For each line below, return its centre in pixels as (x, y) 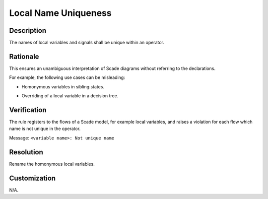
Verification (28, 110)
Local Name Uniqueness (60, 13)
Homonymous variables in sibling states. (63, 86)
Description (28, 31)
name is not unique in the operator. (45, 129)
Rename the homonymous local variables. (52, 164)
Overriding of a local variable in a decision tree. (70, 96)
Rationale (24, 56)
